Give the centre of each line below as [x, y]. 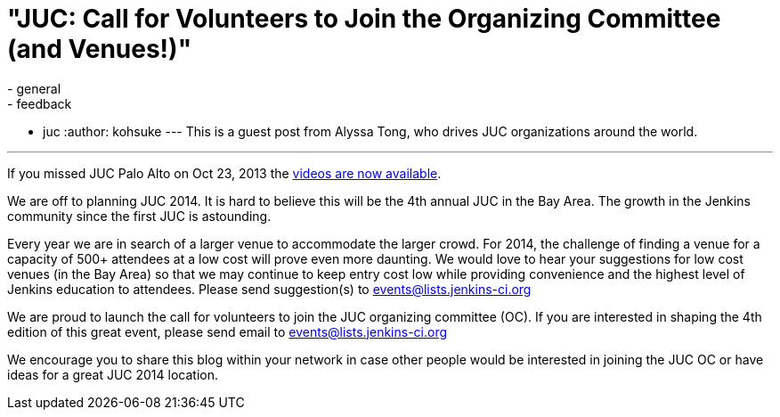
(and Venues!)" [100, 49]
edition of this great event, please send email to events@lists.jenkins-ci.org [227, 331]
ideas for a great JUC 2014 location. [113, 374]
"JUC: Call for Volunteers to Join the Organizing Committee [364, 19]
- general [34, 88]
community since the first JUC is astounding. [139, 216]
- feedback [40, 103]
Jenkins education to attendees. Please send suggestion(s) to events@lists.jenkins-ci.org [269, 289]
